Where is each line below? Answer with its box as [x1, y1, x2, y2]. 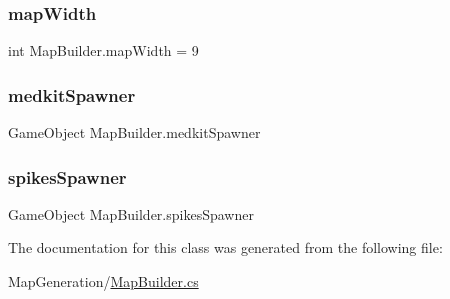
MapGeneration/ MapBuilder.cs [8, 271, 199, 292]
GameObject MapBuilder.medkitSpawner [8, 122, 261, 143]
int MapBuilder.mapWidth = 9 [8, 40, 199, 61]
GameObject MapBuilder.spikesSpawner [8, 203, 254, 224]
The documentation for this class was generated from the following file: [8, 237, 443, 258]
